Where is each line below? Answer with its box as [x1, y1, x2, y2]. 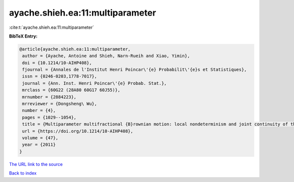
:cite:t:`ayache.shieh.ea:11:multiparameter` [9, 24, 94, 30]
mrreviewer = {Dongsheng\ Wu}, [22, 101, 98, 107]
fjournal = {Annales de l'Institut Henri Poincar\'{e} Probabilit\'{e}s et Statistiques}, [22, 67, 247, 73]
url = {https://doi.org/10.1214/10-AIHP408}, [22, 128, 133, 134]
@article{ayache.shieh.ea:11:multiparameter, [19, 46, 131, 52]
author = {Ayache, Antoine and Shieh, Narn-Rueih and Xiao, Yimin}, [22, 53, 190, 59]
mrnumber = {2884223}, [22, 94, 77, 100]
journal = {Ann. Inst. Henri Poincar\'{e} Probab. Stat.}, [22, 81, 167, 86]
